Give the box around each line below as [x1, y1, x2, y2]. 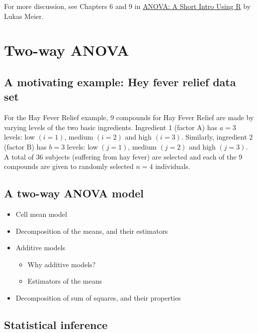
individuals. [155, 161, 190, 171]
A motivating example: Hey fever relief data [4, 74, 236, 89]
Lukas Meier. [4, 10, 44, 21]
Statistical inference [4, 317, 108, 332]
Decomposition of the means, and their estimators [15, 225, 168, 236]
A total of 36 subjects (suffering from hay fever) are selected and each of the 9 [4, 151, 243, 162]
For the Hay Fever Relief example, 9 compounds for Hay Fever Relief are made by [4, 112, 254, 123]
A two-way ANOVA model [4, 185, 144, 201]
